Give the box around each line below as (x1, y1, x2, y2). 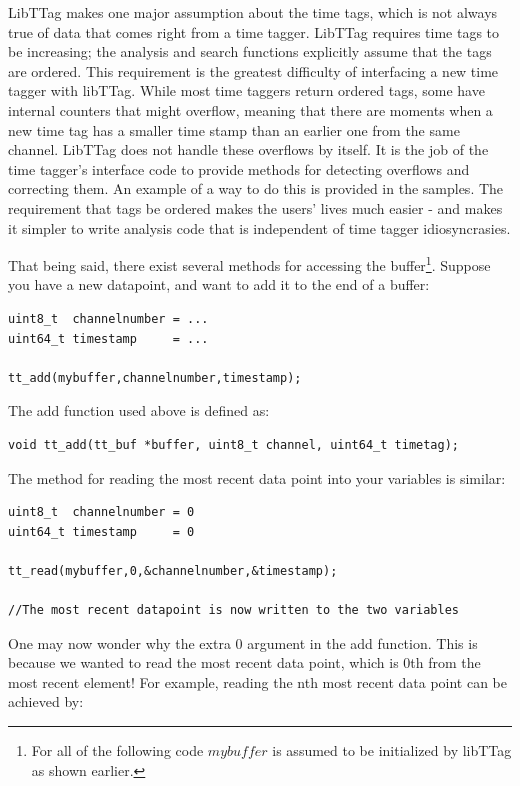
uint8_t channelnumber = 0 (8, 505, 195, 520)
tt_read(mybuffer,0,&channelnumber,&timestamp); (8, 563, 338, 578)
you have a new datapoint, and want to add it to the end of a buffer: (8, 274, 430, 295)
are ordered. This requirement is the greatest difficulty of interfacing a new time (8, 60, 499, 81)
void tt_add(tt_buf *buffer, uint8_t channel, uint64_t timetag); (8, 437, 460, 452)
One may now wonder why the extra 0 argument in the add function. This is (8, 632, 478, 653)
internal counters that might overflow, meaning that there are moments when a (8, 99, 493, 120)
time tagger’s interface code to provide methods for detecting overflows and (8, 158, 470, 179)
